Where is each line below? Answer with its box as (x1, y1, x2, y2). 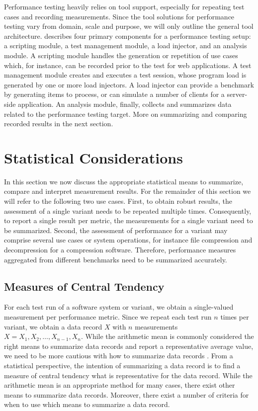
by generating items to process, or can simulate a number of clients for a (4, 89, 225, 99)
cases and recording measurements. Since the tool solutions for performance (4, 11, 235, 21)
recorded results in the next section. (4, 118, 113, 129)
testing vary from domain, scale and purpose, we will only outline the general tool (4, 21, 254, 31)
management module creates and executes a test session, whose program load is (4, 70, 247, 80)
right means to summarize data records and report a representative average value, (4, 340, 254, 351)
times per (220, 311, 249, 322)
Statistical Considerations (4, 147, 183, 167)
